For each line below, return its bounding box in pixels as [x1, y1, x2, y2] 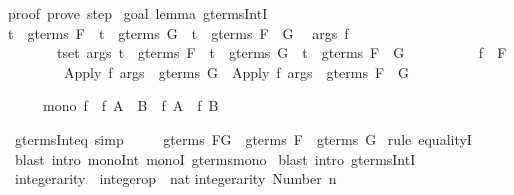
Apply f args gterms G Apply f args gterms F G [63, 61, 410, 82]
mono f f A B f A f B [42, 95, 219, 116]
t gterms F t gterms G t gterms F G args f [8, 22, 349, 43]
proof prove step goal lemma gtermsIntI [8, 3, 268, 23]
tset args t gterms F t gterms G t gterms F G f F [56, 42, 507, 63]
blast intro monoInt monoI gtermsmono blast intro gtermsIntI [14, 148, 416, 169]
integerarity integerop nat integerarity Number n [14, 168, 337, 189]
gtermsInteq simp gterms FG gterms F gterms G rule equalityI [14, 128, 472, 149]
